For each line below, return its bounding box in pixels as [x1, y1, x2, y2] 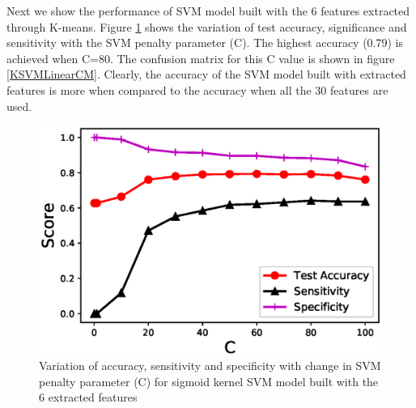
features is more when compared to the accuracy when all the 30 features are [6, 81, 388, 98]
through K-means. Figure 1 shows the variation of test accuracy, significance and [6, 18, 407, 35]
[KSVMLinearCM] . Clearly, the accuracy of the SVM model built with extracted [6, 66, 406, 83]
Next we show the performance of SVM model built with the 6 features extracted [6, 2, 410, 19]
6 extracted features [39, 389, 138, 406]
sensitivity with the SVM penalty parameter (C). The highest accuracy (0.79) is [6, 34, 404, 51]
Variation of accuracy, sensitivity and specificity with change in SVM [39, 357, 381, 374]
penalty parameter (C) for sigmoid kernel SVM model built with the [39, 372, 379, 389]
